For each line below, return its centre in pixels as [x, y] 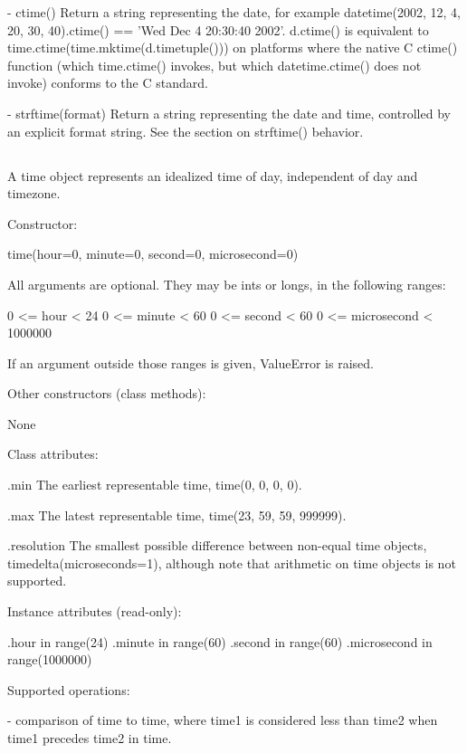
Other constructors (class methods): [107, 393]
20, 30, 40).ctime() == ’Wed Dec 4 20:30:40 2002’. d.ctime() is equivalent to [218, 29]
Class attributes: [53, 454]
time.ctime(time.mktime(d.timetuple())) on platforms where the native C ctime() [233, 48]
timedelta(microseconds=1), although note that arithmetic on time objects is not [232, 562]
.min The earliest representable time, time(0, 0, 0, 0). [155, 485]
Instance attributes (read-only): [95, 611]
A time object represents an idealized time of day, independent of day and [213, 175]
